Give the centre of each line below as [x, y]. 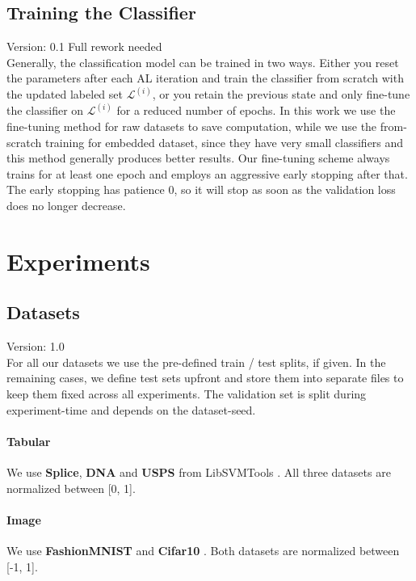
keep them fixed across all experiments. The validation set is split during [187, 393]
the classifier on [45, 110]
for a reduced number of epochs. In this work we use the [256, 110]
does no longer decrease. [66, 206]
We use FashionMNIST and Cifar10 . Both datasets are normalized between [203, 550]
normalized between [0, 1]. [71, 488]
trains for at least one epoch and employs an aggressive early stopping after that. [207, 173]
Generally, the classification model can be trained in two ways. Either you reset [203, 62]
